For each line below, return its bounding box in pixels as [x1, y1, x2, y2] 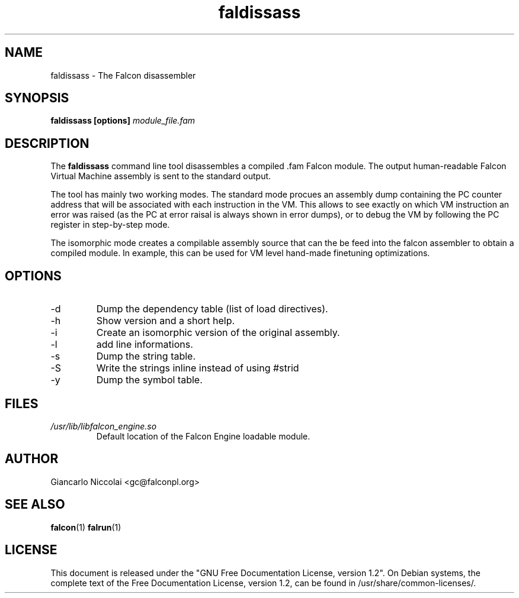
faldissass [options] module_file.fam [50, 115, 196, 126]
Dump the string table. [96, 350, 196, 363]
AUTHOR [5, 451, 59, 467]
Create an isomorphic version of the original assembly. [96, 327, 340, 339]
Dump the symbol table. [96, 374, 203, 386]
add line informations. [96, 338, 193, 351]
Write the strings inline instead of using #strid [96, 362, 299, 374]
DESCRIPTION [5, 135, 89, 151]
